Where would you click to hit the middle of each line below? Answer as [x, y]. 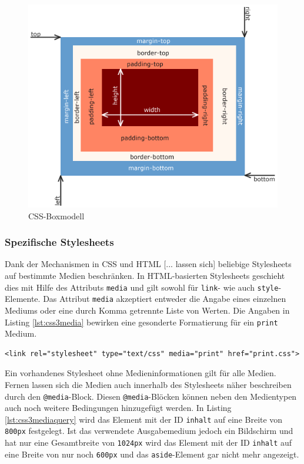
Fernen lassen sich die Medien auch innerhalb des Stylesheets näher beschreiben [148, 384]
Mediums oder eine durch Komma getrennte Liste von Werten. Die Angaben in [147, 310]
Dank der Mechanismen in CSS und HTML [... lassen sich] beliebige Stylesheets [148, 264]
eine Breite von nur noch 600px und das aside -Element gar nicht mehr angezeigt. [152, 454]
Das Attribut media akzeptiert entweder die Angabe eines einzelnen [165, 299]
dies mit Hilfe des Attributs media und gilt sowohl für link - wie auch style [142, 287]
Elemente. [23, 299]
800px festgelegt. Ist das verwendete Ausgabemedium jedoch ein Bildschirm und [149, 431]
